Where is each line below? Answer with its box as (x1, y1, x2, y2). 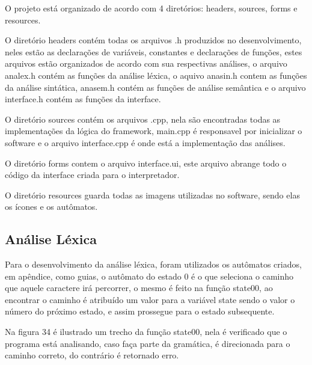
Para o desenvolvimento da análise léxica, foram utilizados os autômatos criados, (5, 258, 302, 271)
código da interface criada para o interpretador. (5, 168, 180, 181)
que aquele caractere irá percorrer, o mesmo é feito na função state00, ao (5, 281, 273, 294)
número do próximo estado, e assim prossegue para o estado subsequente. (5, 305, 275, 317)
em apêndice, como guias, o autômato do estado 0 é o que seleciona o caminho (5, 269, 294, 282)
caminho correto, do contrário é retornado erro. (5, 349, 179, 361)
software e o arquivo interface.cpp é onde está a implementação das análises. (5, 136, 286, 149)
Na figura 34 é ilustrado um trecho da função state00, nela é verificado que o (5, 325, 287, 338)
